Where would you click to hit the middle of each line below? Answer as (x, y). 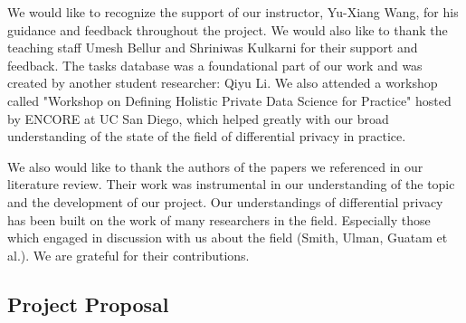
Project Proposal (88, 304)
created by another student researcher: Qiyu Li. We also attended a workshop (223, 83)
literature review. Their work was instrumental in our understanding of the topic (231, 184)
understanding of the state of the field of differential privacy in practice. (207, 136)
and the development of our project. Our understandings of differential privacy (225, 201)
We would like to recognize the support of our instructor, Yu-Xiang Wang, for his (233, 12)
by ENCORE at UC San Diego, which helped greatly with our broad (198, 118)
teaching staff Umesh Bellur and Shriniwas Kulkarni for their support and (213, 47)
